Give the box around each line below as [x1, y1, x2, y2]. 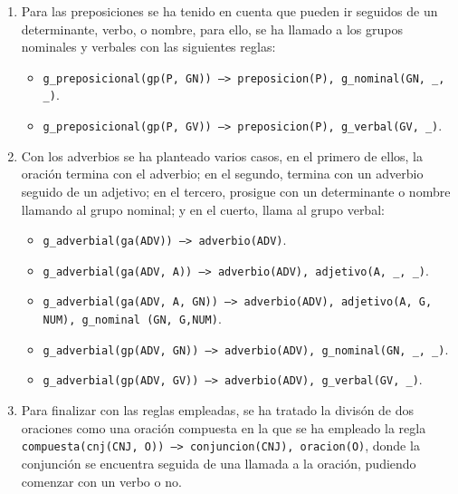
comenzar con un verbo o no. [21, 471, 182, 490]
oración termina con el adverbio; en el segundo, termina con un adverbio [21, 164, 424, 183]
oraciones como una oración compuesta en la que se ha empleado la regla [21, 418, 426, 437]
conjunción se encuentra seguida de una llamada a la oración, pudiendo [21, 453, 416, 472]
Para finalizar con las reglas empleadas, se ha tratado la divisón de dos [21, 401, 415, 420]
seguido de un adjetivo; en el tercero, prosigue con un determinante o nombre [21, 181, 451, 200]
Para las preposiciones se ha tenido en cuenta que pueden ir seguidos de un [21, 2, 438, 20]
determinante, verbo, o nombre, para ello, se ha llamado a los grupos [21, 19, 403, 38]
